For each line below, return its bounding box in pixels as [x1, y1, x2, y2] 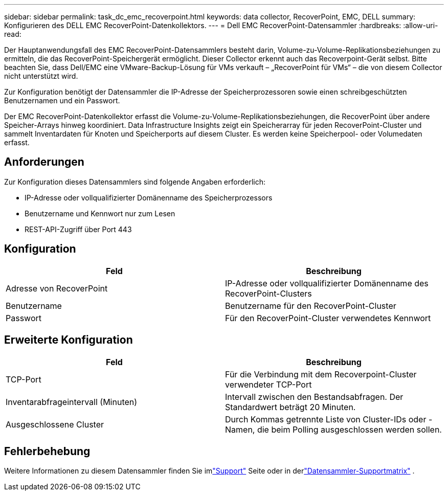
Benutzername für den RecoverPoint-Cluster [225, 300, 396, 311]
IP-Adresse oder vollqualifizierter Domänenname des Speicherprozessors [25, 193, 273, 202]
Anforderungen [4, 155, 84, 169]
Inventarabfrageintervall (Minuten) [6, 396, 138, 407]
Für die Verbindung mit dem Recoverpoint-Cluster [225, 369, 417, 379]
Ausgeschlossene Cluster [6, 419, 104, 430]
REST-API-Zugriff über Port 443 [25, 224, 132, 234]
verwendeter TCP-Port [225, 379, 312, 390]
